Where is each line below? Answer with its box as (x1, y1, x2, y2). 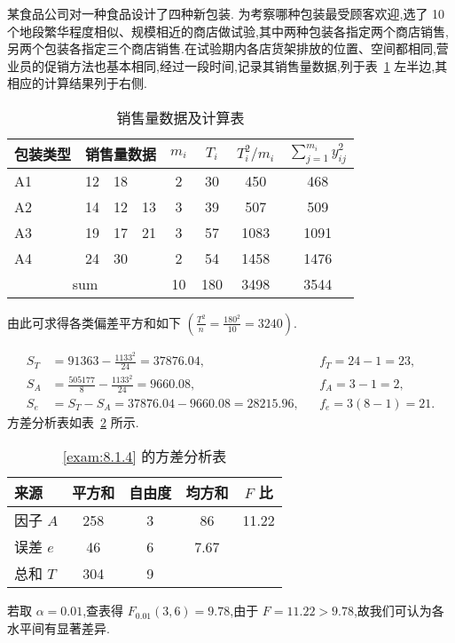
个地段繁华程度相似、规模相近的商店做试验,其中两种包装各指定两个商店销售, (7, 21, 449, 40)
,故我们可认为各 (353, 601, 444, 620)
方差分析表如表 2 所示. (7, 412, 139, 431)
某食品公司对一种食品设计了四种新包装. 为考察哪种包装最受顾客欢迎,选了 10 (7, 4, 445, 22)
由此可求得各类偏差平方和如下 (7, 313, 181, 331)
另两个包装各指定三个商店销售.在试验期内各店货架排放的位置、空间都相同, (7, 39, 436, 58)
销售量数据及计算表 (116, 107, 245, 128)
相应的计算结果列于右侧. (7, 74, 147, 92)
